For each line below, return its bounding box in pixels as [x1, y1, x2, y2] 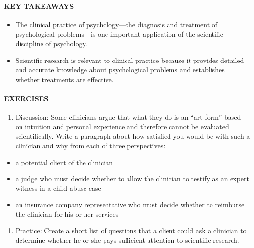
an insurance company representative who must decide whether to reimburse [15, 199, 245, 209]
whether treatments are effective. [15, 74, 114, 84]
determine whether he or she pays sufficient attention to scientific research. [15, 235, 239, 245]
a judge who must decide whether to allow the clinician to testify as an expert [15, 173, 250, 184]
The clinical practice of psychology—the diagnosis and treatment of [15, 19, 218, 29]
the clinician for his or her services [15, 208, 119, 219]
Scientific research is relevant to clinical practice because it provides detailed [15, 55, 244, 65]
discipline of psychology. [15, 38, 87, 48]
